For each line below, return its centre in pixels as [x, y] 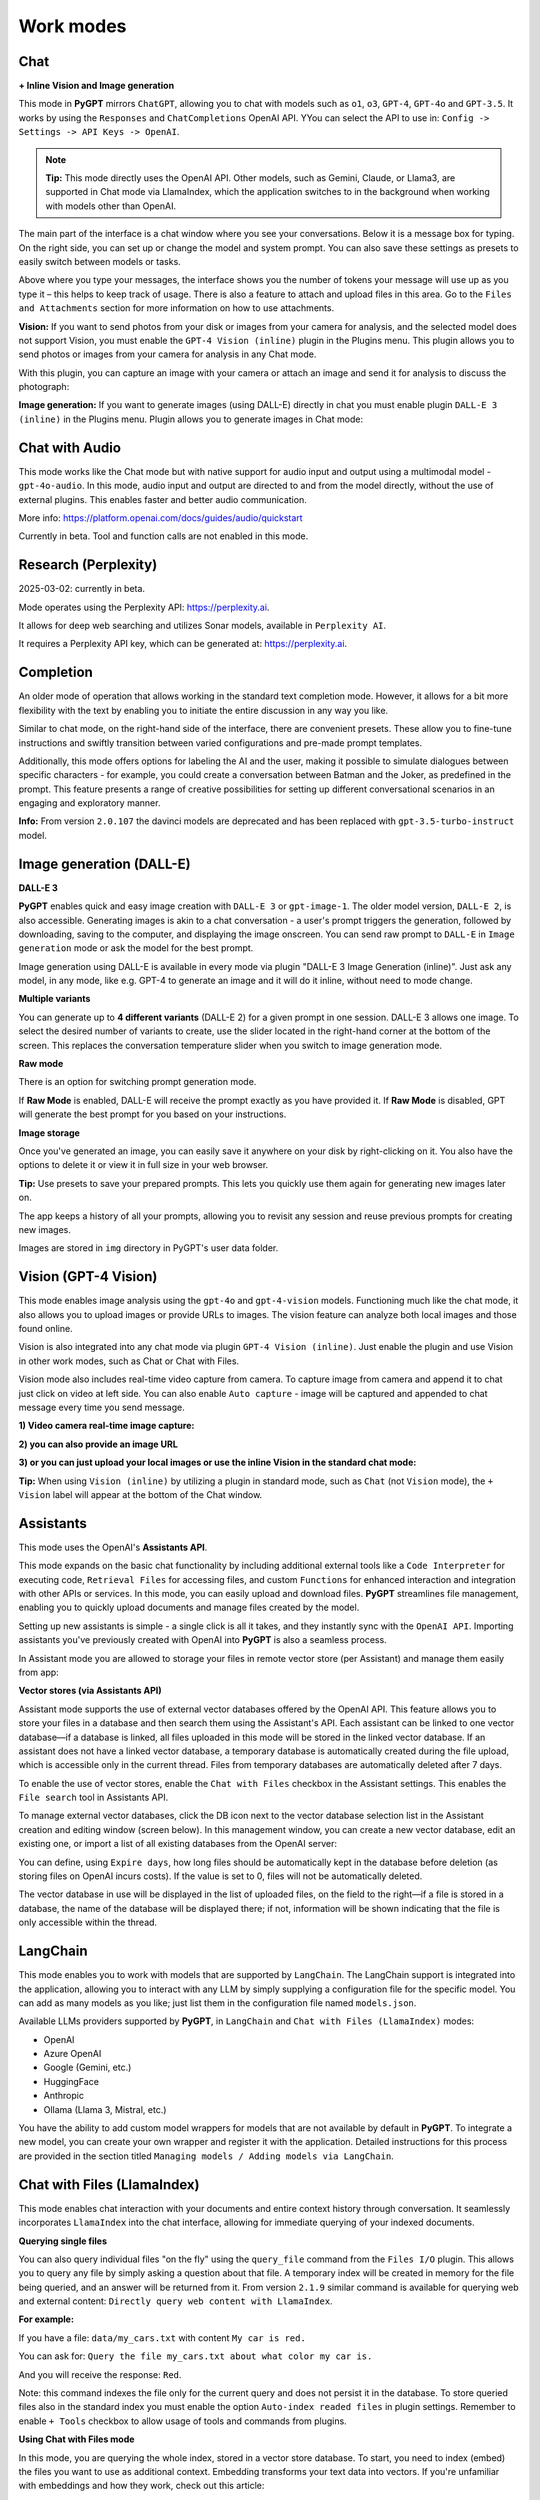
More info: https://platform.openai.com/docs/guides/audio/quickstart [161, 517]
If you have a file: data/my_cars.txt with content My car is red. [162, 2337]
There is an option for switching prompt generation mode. [137, 1082]
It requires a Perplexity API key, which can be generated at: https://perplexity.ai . [183, 644]
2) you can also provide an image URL [98, 1444]
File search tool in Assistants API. [93, 1797]
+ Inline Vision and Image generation [96, 86]
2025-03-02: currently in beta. [81, 589]
